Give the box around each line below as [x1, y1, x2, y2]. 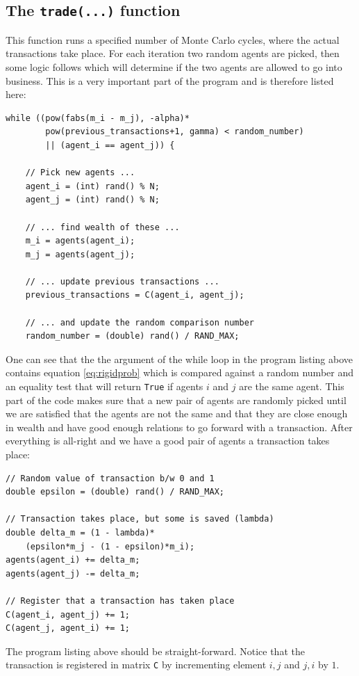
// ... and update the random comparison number [25, 317, 254, 328]
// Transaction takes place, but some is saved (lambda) [6, 514, 274, 524]
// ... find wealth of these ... [25, 222, 180, 232]
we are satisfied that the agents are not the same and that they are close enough [6, 406, 348, 421]
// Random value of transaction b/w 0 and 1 [6, 473, 215, 483]
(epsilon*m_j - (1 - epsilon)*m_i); [25, 541, 195, 552]
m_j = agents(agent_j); [25, 249, 135, 259]
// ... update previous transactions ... [25, 276, 219, 287]
